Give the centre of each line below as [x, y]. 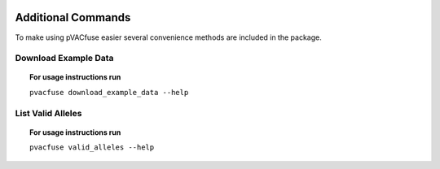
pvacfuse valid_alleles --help [92, 147]
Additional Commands [73, 17]
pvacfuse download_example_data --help [109, 92]
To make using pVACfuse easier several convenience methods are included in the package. [168, 37]
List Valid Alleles [48, 113]
